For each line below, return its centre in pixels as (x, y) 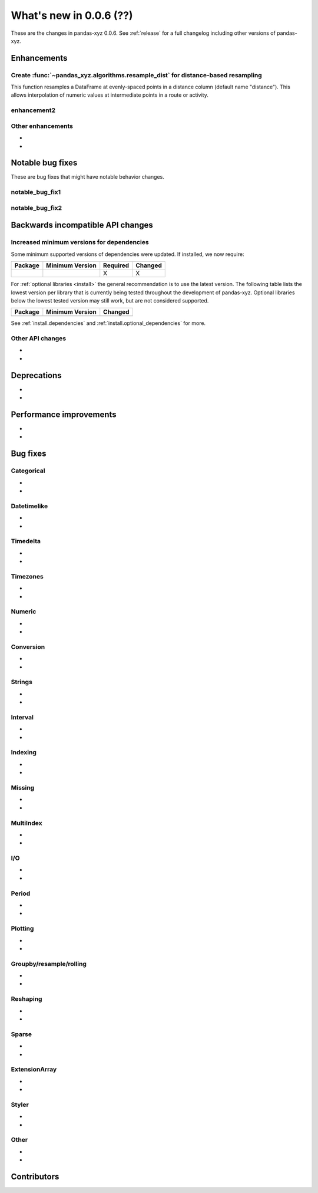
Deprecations (36, 375)
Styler (20, 1105)
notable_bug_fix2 (37, 208)
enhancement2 (33, 110)
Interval (22, 717)
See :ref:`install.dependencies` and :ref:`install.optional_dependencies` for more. (108, 323)
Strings (21, 682)
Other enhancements (42, 126)
